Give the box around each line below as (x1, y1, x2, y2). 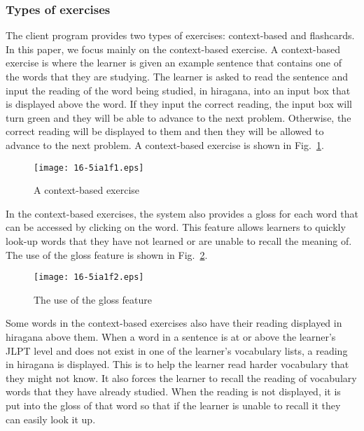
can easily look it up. (6, 411, 96, 426)
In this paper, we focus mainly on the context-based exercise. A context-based (6, 41, 340, 56)
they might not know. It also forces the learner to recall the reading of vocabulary (6, 370, 357, 385)
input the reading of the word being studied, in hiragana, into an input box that (6, 83, 351, 97)
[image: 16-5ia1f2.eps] (34, 272, 144, 283)
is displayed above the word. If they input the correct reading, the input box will (6, 97, 353, 111)
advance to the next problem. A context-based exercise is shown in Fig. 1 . (6, 137, 324, 152)
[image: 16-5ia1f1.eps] (34, 162, 144, 173)
